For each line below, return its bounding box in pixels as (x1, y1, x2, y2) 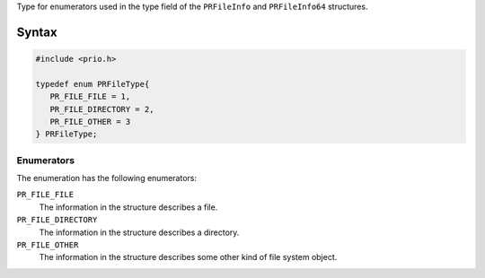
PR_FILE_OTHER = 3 (49, 117, 131, 126)
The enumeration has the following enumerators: (16, 173, 198, 184)
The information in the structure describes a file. (39, 202, 218, 213)
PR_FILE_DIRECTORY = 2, (49, 104, 154, 114)
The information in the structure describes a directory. (39, 227, 240, 238)
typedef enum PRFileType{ (35, 79, 150, 89)
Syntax (16, 24, 57, 39)
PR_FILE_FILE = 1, (49, 91, 131, 102)
